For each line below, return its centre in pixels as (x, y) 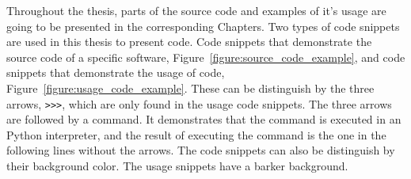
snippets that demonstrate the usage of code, (116, 72)
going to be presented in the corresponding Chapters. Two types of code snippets (203, 26)
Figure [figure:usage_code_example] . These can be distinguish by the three (190, 88)
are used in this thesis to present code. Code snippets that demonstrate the (189, 42)
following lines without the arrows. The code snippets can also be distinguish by (201, 150)
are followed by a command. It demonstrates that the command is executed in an (204, 119)
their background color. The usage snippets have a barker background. (177, 166)
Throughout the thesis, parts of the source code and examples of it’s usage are (196, 10)
